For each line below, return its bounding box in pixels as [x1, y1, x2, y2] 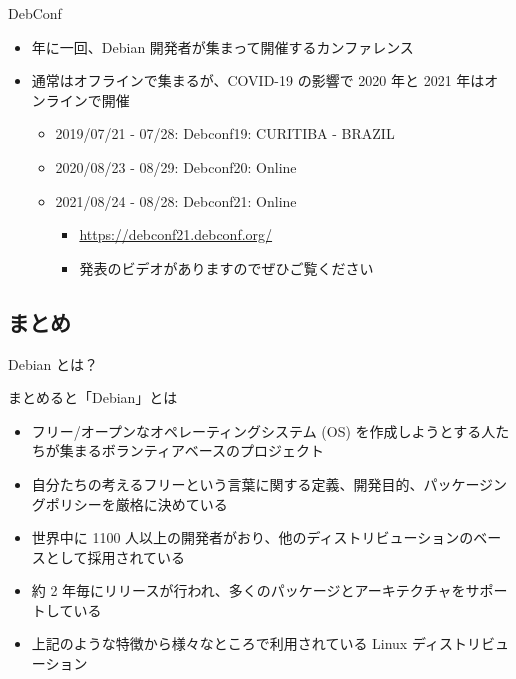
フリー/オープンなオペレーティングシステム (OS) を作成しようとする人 [31, 420, 496, 441]
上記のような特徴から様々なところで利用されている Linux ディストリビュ [31, 633, 509, 654]
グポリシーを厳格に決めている [31, 493, 228, 514]
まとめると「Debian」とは [8, 387, 178, 408]
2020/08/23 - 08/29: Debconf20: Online [55, 156, 297, 177]
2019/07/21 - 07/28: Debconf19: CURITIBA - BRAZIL [55, 123, 395, 144]
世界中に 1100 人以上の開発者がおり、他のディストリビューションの [31, 527, 474, 548]
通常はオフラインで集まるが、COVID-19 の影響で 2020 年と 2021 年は [31, 70, 485, 91]
